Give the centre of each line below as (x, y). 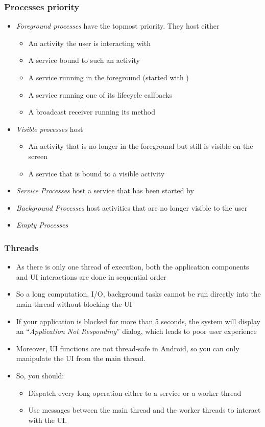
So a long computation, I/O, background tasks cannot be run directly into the (138, 294)
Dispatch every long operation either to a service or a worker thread (135, 392)
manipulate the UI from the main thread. (81, 358)
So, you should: (40, 375)
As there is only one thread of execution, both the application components (132, 267)
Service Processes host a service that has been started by (105, 190)
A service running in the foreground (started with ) (109, 77)
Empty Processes (42, 225)
